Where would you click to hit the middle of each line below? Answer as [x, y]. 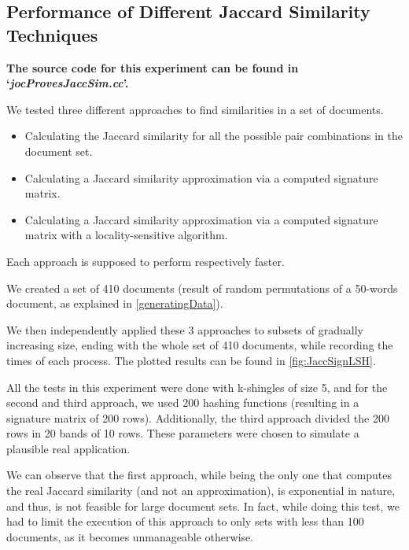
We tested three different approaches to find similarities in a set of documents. [195, 109]
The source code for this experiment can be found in [153, 67]
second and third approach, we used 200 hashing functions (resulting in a [183, 402]
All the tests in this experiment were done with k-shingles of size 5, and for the [197, 387]
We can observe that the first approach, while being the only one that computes [199, 475]
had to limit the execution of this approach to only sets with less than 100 [185, 521]
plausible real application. [68, 448]
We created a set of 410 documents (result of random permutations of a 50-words [202, 288]
